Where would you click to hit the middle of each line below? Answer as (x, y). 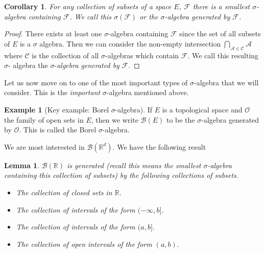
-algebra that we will (226, 82)
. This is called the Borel (58, 130)
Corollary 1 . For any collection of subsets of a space (88, 6)
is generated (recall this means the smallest (134, 165)
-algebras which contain (142, 55)
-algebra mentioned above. (148, 92)
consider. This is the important (52, 92)
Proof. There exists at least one (53, 33)
